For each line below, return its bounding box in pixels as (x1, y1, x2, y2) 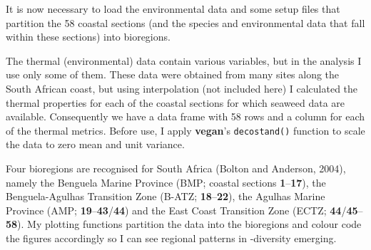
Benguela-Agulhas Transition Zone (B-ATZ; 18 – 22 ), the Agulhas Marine (6, 189, 325, 204)
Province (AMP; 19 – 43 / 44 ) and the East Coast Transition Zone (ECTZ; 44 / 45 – (6, 202, 363, 217)
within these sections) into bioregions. (6, 29, 171, 44)
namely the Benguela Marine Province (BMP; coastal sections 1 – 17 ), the (6, 175, 326, 189)
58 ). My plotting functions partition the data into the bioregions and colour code (6, 217, 362, 231)
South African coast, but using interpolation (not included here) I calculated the (6, 80, 358, 95)
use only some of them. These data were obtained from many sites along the (6, 67, 340, 82)
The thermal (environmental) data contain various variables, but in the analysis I (6, 53, 362, 68)
